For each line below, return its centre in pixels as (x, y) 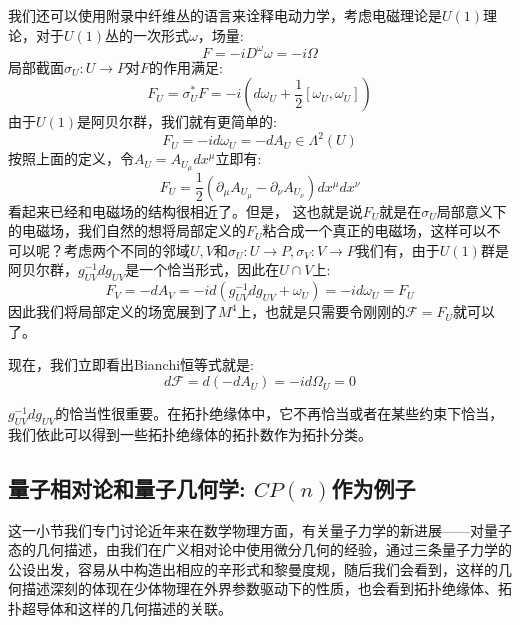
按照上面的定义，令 (71, 158)
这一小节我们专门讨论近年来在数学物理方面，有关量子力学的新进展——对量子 (260, 529)
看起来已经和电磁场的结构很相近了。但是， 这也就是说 (185, 210)
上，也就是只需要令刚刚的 (321, 311)
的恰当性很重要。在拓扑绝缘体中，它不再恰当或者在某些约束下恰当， (279, 413)
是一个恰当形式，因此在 (202, 269)
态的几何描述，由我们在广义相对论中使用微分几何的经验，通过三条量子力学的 (260, 549)
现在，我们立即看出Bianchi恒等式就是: (131, 364)
